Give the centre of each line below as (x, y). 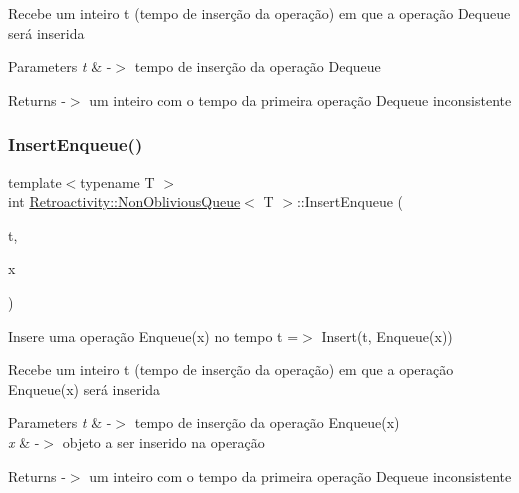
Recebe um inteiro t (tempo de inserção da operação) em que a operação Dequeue (259, 13)
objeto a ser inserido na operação (163, 441)
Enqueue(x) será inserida (84, 388)
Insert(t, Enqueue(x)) (387, 335)
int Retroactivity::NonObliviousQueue (124, 201)
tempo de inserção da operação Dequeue (257, 66)
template (35, 181)
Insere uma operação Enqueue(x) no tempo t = (153, 335)
